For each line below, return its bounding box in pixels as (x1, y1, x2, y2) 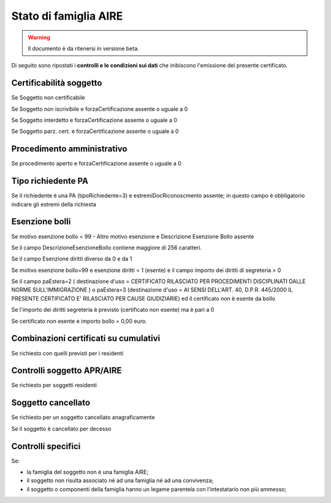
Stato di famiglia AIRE (11, 9, 123, 23)
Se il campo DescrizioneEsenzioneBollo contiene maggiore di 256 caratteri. (11, 244, 202, 251)
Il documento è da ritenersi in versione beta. (28, 45, 139, 52)
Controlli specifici (11, 441, 81, 452)
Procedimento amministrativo (11, 144, 127, 154)
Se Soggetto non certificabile (11, 94, 85, 101)
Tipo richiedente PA (11, 176, 89, 186)
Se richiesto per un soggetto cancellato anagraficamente (11, 414, 156, 421)
